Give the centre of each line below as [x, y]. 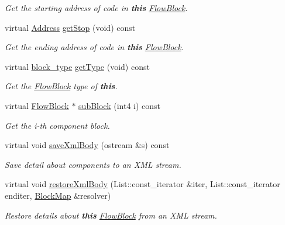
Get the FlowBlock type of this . [61, 86]
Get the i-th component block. [57, 125]
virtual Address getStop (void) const [70, 27]
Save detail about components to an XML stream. [93, 164]
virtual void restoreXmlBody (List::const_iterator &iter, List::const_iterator [142, 184]
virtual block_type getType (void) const [77, 66]
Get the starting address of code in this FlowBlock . [96, 8]
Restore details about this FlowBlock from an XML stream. [111, 215]
